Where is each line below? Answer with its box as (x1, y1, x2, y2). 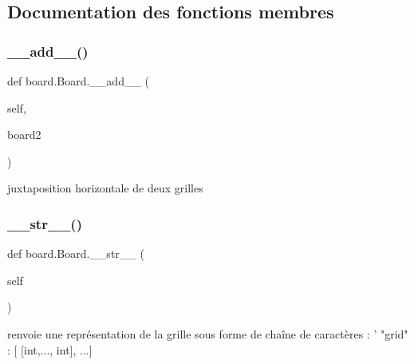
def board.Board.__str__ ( (7, 245, 144, 262)
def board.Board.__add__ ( (7, 73, 150, 89)
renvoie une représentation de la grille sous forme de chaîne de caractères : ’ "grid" (7, 325, 408, 342)
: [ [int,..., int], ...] (7, 341, 93, 358)
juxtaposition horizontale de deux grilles (7, 180, 203, 196)
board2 (7, 126, 41, 143)
